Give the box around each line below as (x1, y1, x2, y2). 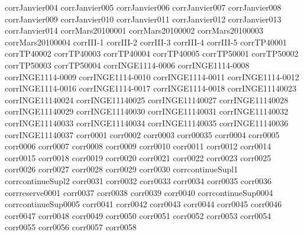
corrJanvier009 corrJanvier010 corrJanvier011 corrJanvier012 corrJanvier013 (5, 12, 282, 25)
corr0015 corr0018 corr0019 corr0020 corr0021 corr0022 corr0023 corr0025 (5, 151, 271, 164)
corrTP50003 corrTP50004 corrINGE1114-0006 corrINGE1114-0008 (5, 58, 250, 71)
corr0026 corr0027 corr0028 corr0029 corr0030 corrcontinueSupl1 (5, 163, 238, 175)
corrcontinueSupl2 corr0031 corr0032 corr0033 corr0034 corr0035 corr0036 (5, 174, 272, 187)
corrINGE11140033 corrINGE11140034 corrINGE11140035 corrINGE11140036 (5, 116, 289, 129)
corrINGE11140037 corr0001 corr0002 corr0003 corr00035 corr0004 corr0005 (5, 128, 280, 141)
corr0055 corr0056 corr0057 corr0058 (5, 221, 137, 233)
